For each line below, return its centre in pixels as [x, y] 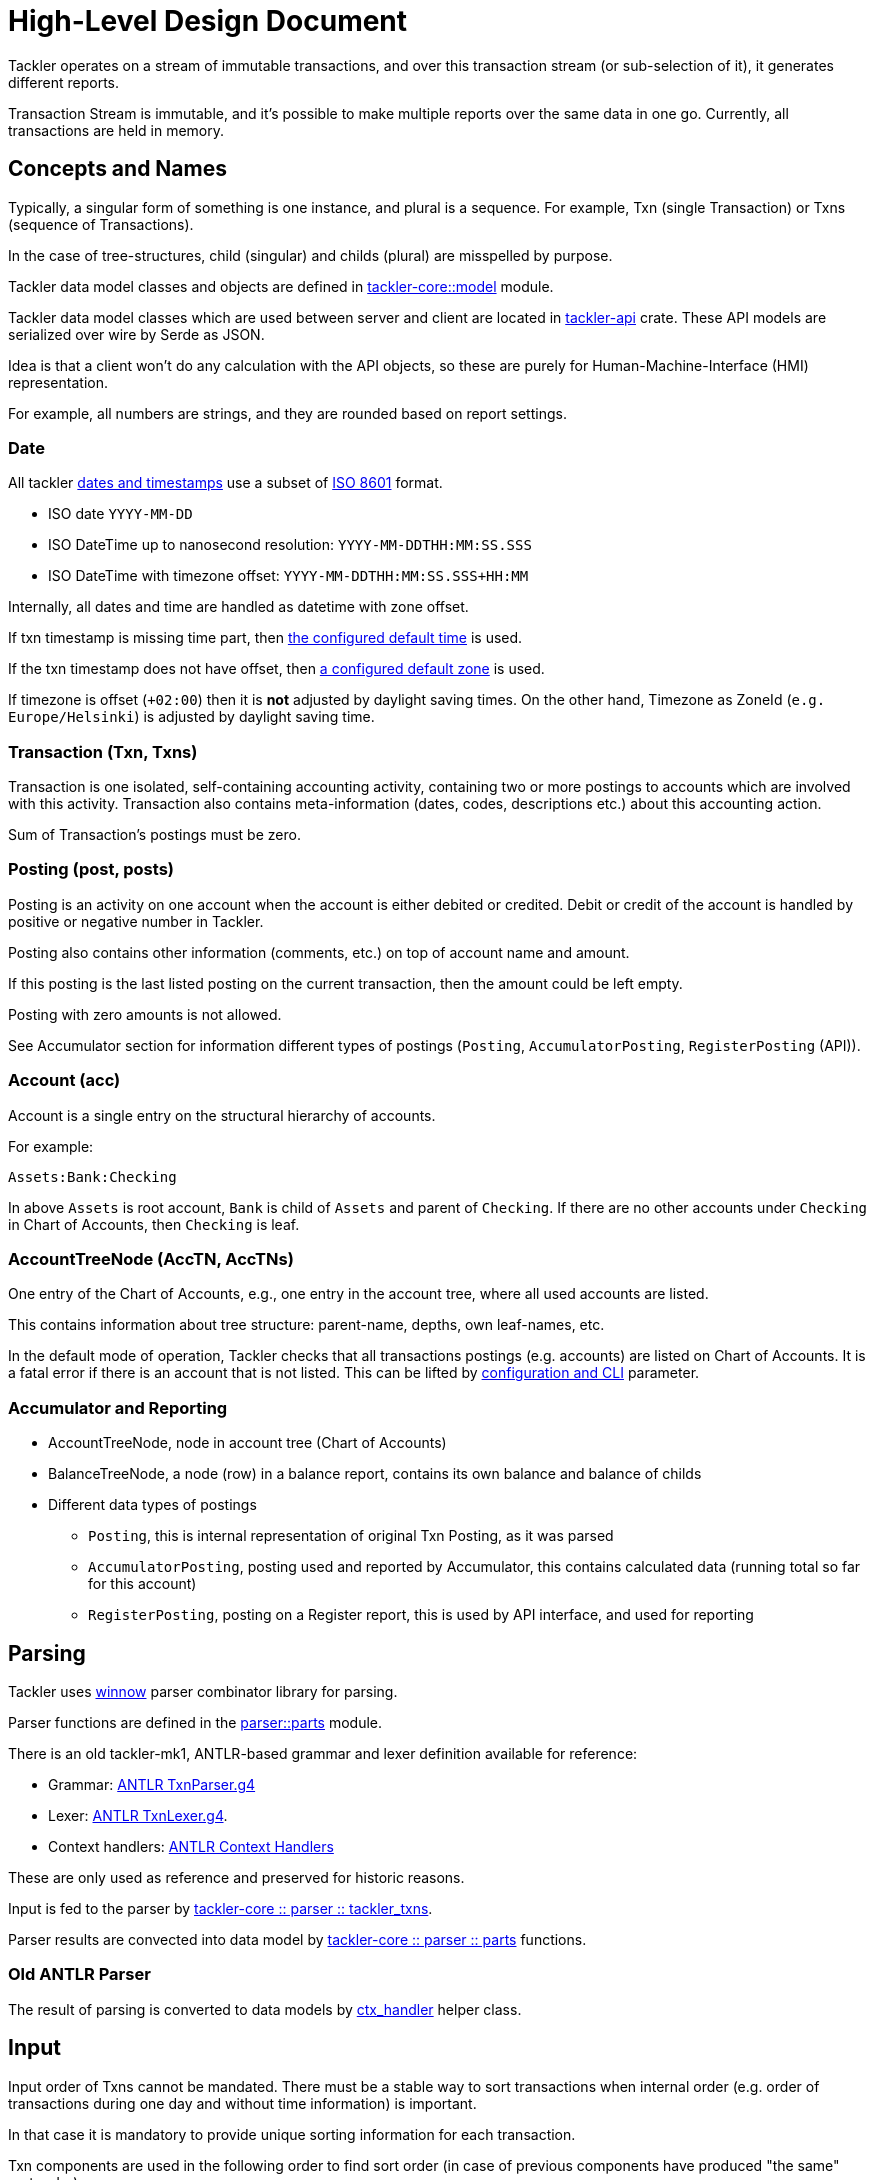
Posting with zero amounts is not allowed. [145, 1014]
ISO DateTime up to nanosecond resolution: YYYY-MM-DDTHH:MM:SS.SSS [290, 545]
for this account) [142, 1584]
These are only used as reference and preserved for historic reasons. [236, 1877]
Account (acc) [64, 1080]
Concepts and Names [117, 169]
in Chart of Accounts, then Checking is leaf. [154, 1224]
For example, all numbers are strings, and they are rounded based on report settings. [287, 413]
